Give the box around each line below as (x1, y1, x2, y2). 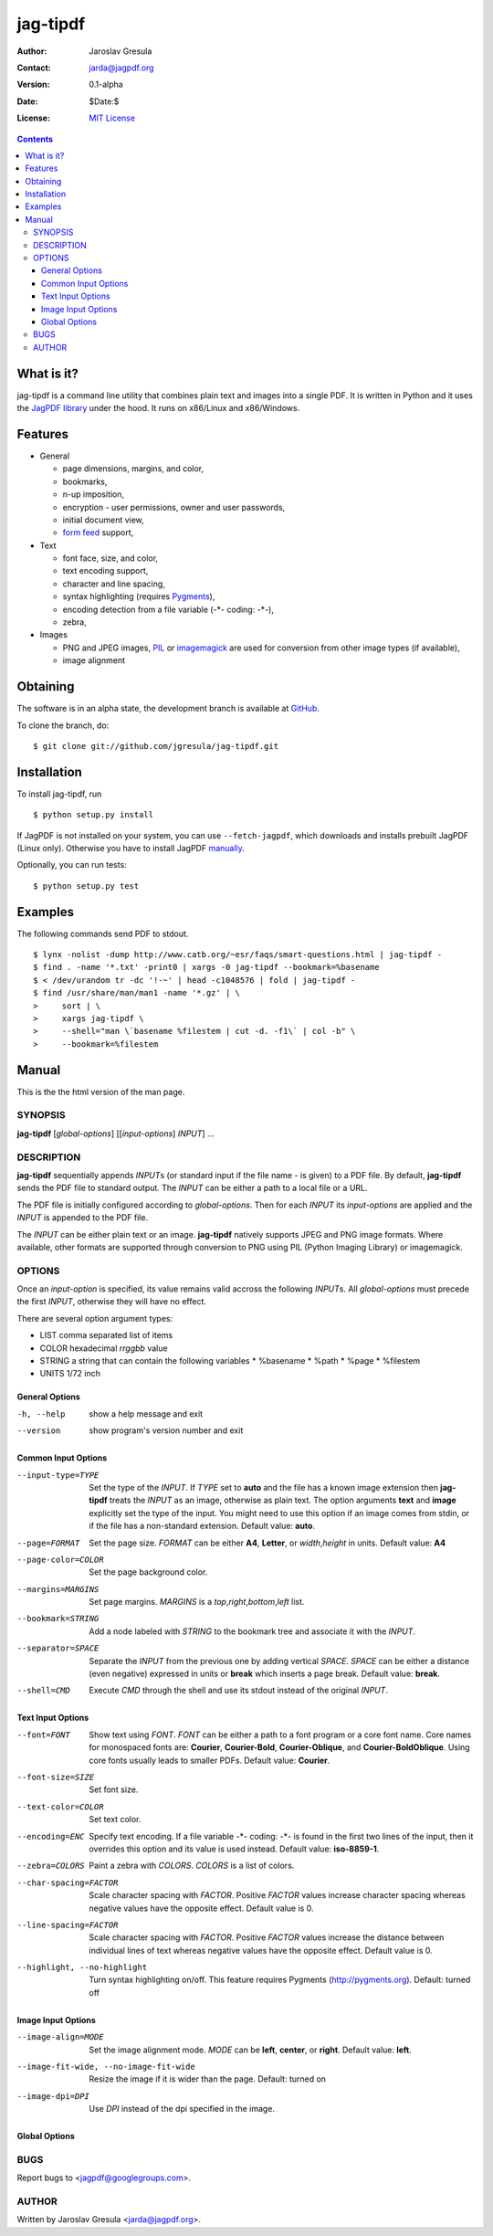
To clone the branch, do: (16, 720, 110, 731)
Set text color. (89, 1814, 142, 1825)
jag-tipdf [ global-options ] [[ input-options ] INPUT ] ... (16, 1128, 215, 1139)
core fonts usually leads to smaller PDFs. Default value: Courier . (89, 1755, 330, 1766)
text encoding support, (62, 565, 149, 576)
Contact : (16, 62, 52, 73)
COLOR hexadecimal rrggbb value (39, 1343, 168, 1354)
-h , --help (16, 1408, 66, 1419)
